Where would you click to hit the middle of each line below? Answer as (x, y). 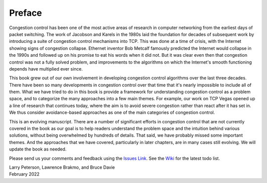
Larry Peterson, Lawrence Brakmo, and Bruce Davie (62, 167)
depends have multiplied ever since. (46, 69)
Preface (25, 13)
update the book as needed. (38, 149)
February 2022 (24, 174)
